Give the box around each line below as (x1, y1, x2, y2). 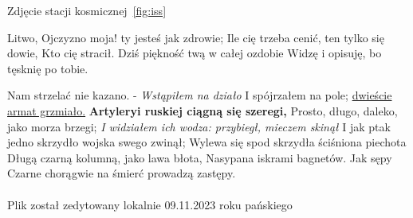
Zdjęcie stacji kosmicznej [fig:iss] (7, 2, 167, 18)
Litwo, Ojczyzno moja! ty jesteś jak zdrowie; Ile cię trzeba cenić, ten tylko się (7, 29, 384, 45)
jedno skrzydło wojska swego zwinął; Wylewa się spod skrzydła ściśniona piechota (7, 134, 407, 150)
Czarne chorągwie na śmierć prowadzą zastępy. (7, 165, 236, 181)
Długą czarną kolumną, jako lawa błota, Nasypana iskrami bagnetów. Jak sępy (7, 149, 392, 165)
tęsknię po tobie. (7, 60, 88, 76)
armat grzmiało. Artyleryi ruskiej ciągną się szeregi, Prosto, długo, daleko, (7, 102, 398, 119)
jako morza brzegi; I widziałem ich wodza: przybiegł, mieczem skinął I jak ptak (7, 118, 391, 134)
